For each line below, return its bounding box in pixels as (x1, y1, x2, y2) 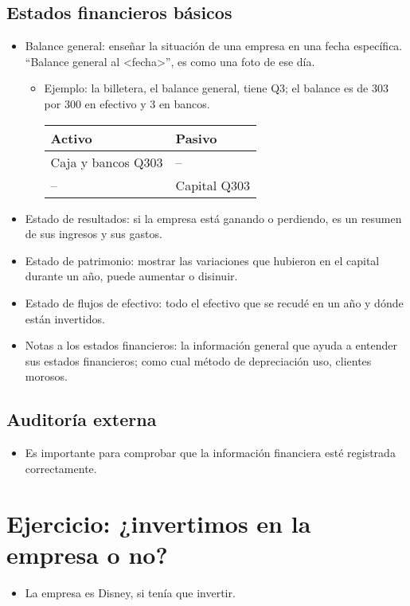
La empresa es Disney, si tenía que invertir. (25, 584, 236, 600)
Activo (50, 128, 92, 147)
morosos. (25, 368, 68, 385)
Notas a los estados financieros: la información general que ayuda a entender (25, 337, 397, 354)
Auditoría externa (6, 407, 157, 432)
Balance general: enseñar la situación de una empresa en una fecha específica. (25, 37, 403, 54)
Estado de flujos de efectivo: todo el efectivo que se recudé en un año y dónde (25, 294, 404, 311)
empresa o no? (6, 538, 168, 570)
